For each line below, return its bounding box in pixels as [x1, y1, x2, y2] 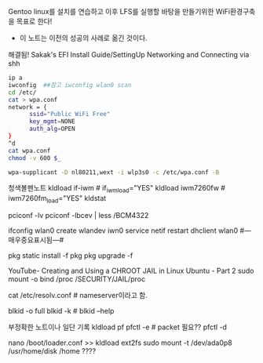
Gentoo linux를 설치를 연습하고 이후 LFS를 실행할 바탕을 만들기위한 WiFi [8, 7, 230, 16]
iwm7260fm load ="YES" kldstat [8, 194, 107, 205]
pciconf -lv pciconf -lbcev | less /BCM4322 [8, 210, 149, 220]
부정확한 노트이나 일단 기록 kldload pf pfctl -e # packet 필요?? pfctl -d [8, 322, 228, 332]
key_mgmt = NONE [28, 118, 76, 125]
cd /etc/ [8, 89, 37, 96]
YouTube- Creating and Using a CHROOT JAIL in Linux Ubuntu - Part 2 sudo [8, 266, 254, 275]
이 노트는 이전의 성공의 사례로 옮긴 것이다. [19, 34, 148, 42]
